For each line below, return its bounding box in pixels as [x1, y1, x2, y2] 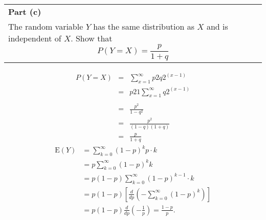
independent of [8, 32, 61, 44]
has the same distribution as [93, 20, 195, 32]
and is [206, 20, 228, 32]
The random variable [8, 20, 83, 32]
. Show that [71, 32, 113, 44]
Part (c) [8, 6, 41, 17]
